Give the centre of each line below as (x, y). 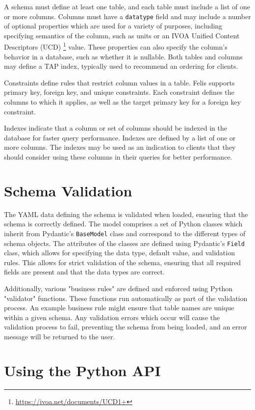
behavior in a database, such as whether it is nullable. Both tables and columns (123, 56)
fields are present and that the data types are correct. (84, 272)
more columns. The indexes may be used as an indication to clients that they (120, 147)
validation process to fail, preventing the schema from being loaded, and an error (126, 327)
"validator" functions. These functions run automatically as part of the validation (126, 298)
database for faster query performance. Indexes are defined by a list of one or (120, 137)
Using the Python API (82, 370)
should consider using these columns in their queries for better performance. (118, 157)
